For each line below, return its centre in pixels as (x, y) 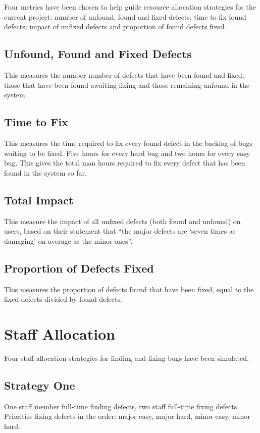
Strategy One (40, 385)
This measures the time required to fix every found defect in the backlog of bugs (128, 143)
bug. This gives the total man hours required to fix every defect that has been (125, 163)
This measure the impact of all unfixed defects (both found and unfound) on (122, 221)
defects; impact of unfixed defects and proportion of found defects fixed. (115, 26)
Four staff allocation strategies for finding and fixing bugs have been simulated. (126, 358)
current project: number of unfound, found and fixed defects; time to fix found (125, 16)
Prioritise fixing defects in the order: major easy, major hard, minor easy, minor (127, 416)
